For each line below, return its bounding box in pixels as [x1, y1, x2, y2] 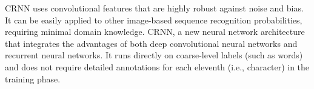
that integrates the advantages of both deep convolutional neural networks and [5, 37, 298, 49]
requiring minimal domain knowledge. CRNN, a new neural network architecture [5, 25, 305, 38]
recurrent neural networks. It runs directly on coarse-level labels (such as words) [5, 49, 303, 61]
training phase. [5, 72, 61, 85]
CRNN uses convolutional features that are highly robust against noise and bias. [5, 2, 304, 14]
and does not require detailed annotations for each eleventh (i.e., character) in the [5, 60, 310, 73]
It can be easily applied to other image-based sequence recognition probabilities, [5, 13, 302, 26]
